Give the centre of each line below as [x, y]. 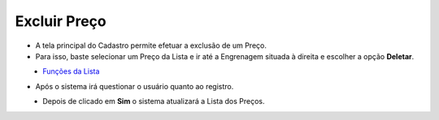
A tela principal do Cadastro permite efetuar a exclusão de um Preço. [151, 45]
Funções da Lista [71, 71]
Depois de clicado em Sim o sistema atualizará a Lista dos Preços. [154, 101]
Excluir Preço [61, 21]
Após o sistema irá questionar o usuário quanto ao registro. [135, 86]
